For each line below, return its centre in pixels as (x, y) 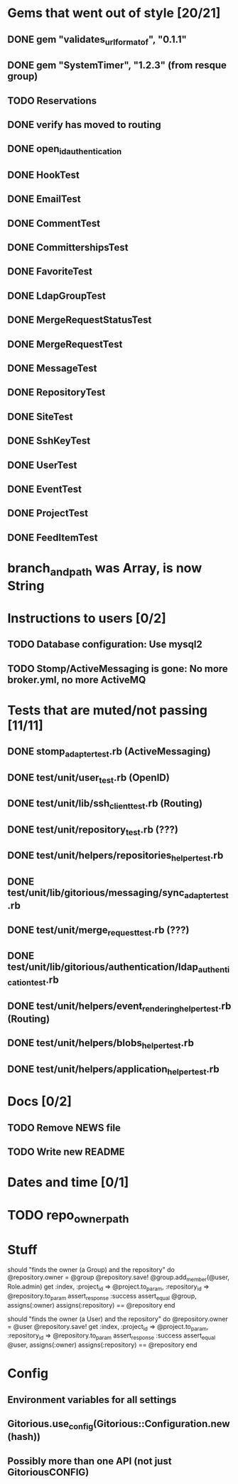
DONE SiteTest (40, 416)
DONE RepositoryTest (56, 393)
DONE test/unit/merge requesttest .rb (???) (98, 931)
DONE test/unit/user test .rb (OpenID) (89, 778)
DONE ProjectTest (48, 513)
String (26, 586)
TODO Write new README (66, 1152)
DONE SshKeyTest (49, 441)
